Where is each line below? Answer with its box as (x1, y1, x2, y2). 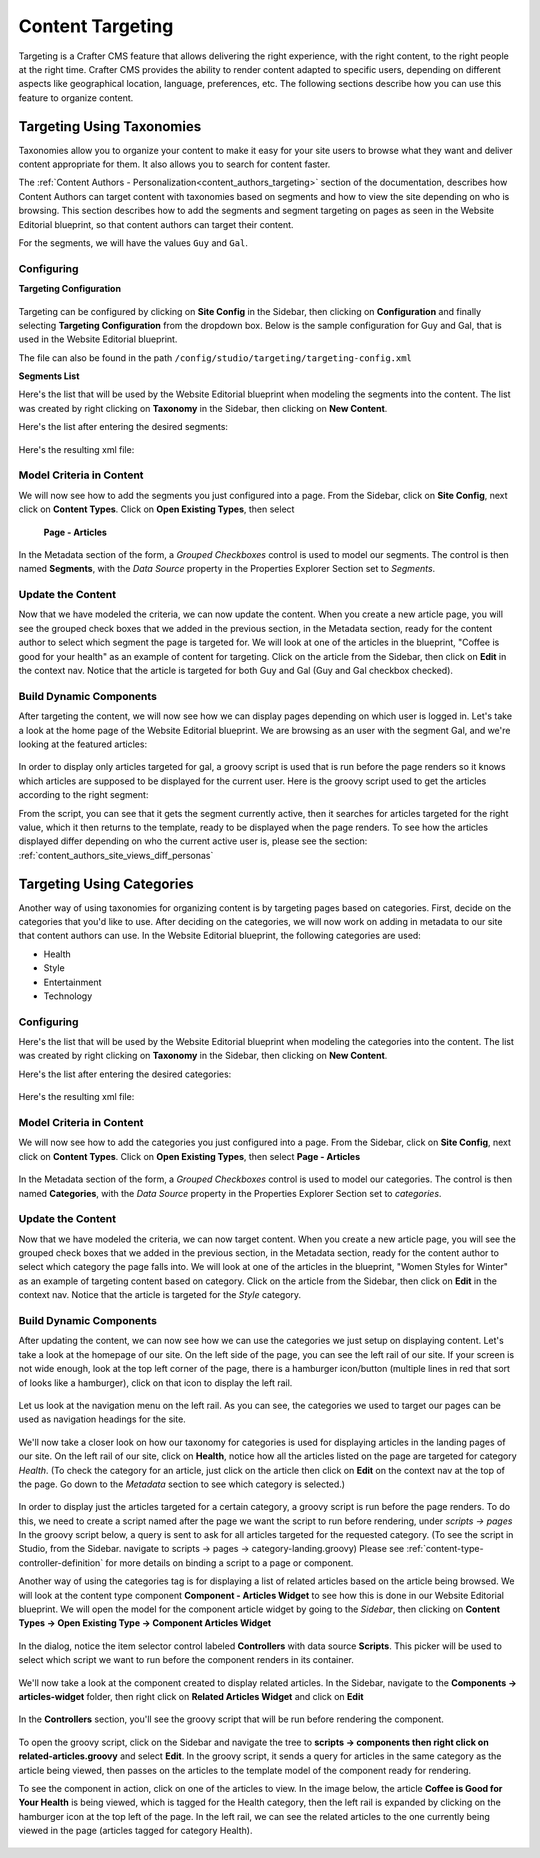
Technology (43, 990, 93, 1002)
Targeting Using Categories (18, 875, 194, 892)
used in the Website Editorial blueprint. (18, 333, 178, 345)
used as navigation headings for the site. (18, 1413, 187, 1425)
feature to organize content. (18, 91, 134, 104)
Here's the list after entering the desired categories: (18, 1068, 232, 1080)
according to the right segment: (18, 789, 149, 801)
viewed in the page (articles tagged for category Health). (18, 1825, 253, 1837)
